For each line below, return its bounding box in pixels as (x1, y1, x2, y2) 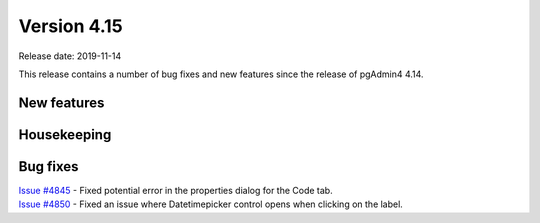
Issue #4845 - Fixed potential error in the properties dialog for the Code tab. (18, 184, 334, 196)
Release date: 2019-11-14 (18, 50, 122, 62)
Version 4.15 (18, 15, 124, 37)
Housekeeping (18, 126, 112, 143)
